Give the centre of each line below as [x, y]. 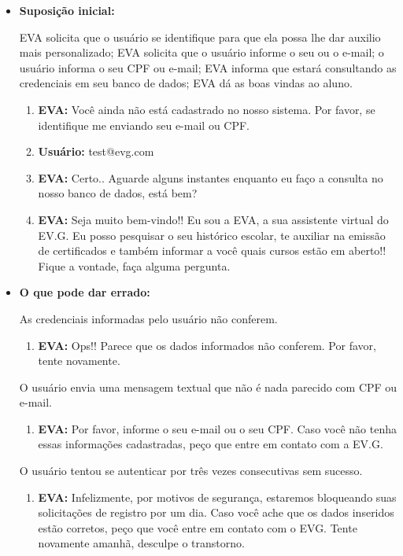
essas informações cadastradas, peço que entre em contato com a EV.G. [211, 444]
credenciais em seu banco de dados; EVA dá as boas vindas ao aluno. [186, 83]
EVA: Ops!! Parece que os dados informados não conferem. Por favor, [207, 345]
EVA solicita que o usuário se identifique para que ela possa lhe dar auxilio [200, 37]
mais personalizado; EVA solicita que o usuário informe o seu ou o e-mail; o [201, 52]
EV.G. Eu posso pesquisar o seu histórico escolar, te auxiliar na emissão [212, 235]
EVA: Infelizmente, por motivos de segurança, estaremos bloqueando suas [217, 497]
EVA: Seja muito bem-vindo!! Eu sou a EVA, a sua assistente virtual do [213, 219]
